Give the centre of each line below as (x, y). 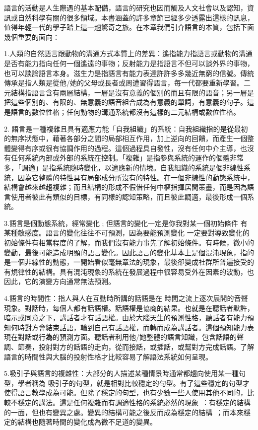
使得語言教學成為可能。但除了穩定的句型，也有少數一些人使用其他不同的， (126, 393)
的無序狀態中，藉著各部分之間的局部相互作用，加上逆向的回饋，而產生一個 (126, 138)
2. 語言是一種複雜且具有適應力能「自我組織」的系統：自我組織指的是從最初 (126, 128)
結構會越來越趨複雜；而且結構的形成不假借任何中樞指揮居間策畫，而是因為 (126, 187)
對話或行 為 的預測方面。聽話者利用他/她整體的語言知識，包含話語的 (127, 337)
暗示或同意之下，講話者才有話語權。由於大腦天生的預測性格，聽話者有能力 (126, 318)
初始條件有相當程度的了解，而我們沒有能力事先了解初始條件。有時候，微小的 (129, 243)
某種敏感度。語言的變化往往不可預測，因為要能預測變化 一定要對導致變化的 (127, 233)
